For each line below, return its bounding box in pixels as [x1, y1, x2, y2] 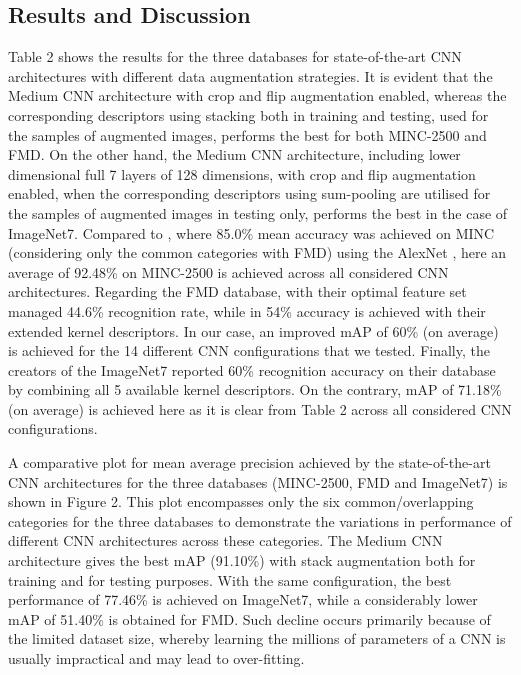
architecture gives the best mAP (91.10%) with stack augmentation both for [8, 550, 476, 571]
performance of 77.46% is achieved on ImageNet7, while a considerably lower [8, 589, 478, 610]
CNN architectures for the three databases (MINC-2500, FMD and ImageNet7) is [8, 471, 508, 492]
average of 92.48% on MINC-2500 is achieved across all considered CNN [8, 261, 449, 282]
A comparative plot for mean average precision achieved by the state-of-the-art [8, 452, 491, 473]
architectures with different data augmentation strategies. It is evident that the [8, 65, 493, 86]
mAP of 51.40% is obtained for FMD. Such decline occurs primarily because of [8, 608, 491, 629]
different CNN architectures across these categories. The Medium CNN [8, 530, 443, 551]
